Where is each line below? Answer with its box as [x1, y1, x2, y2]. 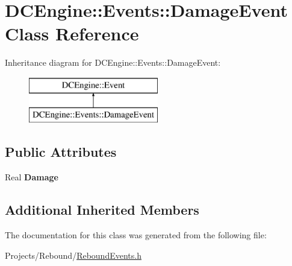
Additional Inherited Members [5, 200, 199, 219]
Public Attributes [5, 142, 117, 161]
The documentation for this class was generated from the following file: [5, 229, 267, 241]
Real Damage [5, 171, 58, 183]
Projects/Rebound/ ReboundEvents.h [5, 249, 141, 261]
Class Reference [5, 21, 139, 46]
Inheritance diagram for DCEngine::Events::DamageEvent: [5, 56, 221, 69]
